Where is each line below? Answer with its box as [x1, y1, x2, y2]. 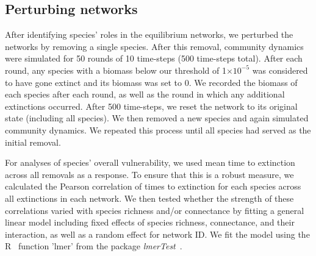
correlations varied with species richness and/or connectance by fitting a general [5, 204, 304, 216]
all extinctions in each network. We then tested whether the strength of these [5, 191, 294, 204]
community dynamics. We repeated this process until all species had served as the [5, 123, 311, 136]
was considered [252, 63, 308, 76]
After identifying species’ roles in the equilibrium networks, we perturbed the [5, 28, 293, 41]
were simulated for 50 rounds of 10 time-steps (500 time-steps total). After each [5, 52, 303, 65]
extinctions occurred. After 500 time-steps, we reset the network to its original [5, 99, 298, 112]
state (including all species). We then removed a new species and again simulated [5, 112, 309, 124]
